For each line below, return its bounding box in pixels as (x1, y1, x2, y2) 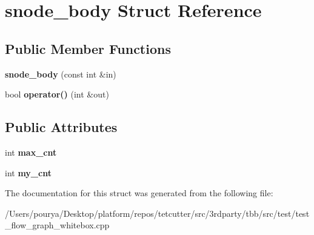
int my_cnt (5, 166, 52, 179)
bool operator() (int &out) (5, 88, 109, 101)
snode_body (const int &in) (5, 67, 116, 80)
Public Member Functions (5, 39, 171, 58)
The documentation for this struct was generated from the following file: (5, 187, 273, 199)
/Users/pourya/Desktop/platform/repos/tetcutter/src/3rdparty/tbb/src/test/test (5, 207, 310, 219)
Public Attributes (5, 117, 118, 136)
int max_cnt (5, 145, 57, 158)
